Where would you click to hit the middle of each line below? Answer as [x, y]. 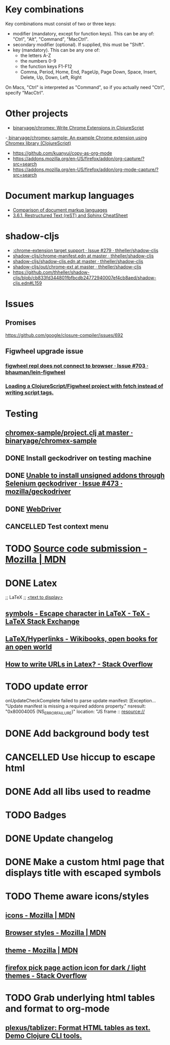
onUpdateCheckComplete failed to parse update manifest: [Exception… [81, 701]
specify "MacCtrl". [25, 92]
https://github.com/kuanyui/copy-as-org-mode [62, 153]
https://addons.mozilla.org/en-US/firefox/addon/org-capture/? [79, 158]
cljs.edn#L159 [27, 283]
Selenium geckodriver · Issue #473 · [64, 484]
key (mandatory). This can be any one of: [56, 50]
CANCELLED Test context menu [57, 527]
